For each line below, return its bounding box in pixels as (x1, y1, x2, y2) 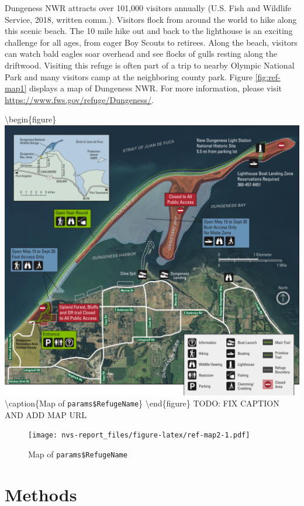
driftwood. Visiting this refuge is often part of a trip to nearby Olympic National (5, 59, 295, 71)
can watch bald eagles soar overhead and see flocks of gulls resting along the (5, 47, 278, 60)
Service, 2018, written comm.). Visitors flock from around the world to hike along (5, 13, 297, 25)
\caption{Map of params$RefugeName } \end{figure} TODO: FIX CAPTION (5, 397, 279, 409)
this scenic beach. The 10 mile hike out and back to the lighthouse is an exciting (5, 25, 293, 37)
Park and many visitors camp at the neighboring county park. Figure (5, 70, 253, 83)
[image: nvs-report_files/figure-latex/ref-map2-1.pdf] (28, 431, 250, 440)
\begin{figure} (5, 113, 57, 125)
